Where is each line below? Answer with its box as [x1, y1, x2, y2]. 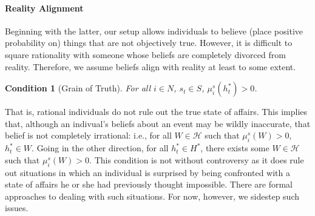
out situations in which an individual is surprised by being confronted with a [5, 166, 290, 178]
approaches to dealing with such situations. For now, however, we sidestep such [5, 189, 299, 202]
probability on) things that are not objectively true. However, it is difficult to [5, 36, 293, 49]
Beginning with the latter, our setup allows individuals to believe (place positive [5, 24, 303, 37]
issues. [5, 201, 29, 214]
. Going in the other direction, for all [32, 142, 169, 154]
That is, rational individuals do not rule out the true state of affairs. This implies [5, 105, 308, 118]
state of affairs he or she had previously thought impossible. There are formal [5, 178, 293, 191]
